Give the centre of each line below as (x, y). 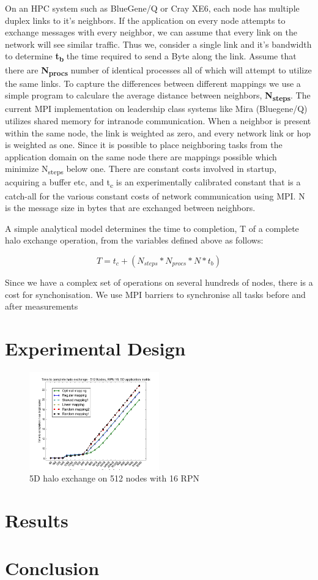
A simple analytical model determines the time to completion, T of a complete (152, 228)
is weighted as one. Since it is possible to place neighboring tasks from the (144, 145)
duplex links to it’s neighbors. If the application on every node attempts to (145, 20)
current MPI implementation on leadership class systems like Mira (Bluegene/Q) (156, 109)
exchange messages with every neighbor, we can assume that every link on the (151, 32)
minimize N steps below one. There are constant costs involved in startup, (141, 169)
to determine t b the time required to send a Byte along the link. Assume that (151, 57)
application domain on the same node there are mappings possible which (141, 156)
